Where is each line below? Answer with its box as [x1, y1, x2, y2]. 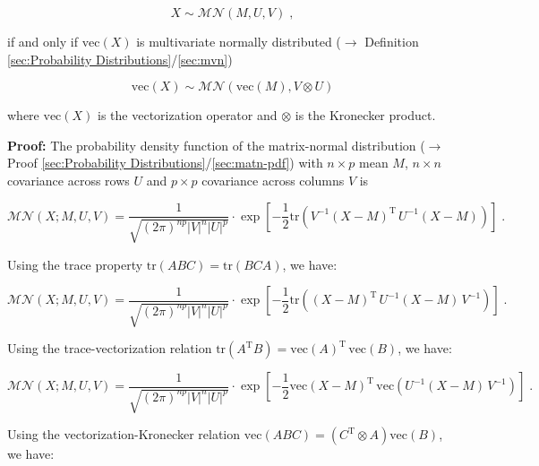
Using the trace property [7, 255, 143, 273]
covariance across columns [201, 170, 345, 189]
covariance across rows [7, 170, 130, 189]
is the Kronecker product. [295, 106, 436, 125]
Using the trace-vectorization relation [7, 339, 212, 358]
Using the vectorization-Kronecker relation [7, 425, 241, 444]
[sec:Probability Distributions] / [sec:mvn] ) [7, 49, 233, 68]
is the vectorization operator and [98, 106, 278, 125]
